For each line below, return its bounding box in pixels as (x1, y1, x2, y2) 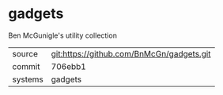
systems (12, 74, 43, 85)
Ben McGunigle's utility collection (8, 31, 117, 40)
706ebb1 (51, 60, 87, 71)
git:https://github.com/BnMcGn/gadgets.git (51, 48, 211, 59)
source (12, 48, 38, 59)
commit (12, 60, 40, 71)
